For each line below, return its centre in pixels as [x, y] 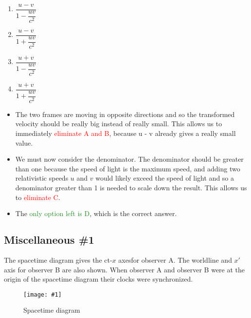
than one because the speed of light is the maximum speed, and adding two [128, 168]
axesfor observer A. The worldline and [175, 260]
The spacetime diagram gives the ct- [58, 260]
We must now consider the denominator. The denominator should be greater [129, 159]
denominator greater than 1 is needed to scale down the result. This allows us [131, 188]
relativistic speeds [42, 178]
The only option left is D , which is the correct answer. [96, 213]
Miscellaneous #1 [49, 240]
